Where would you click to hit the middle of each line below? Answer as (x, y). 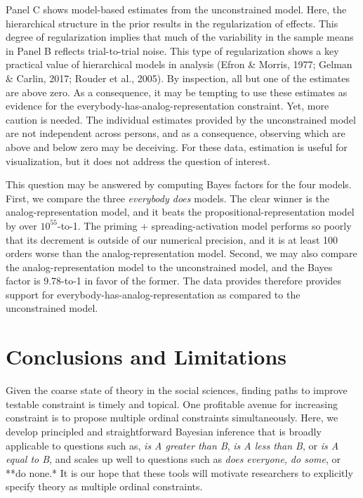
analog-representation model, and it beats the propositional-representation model (180, 212)
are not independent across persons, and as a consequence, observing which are (176, 133)
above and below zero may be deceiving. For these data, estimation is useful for (177, 146)
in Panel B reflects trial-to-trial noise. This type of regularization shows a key (172, 50)
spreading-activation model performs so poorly (251, 225)
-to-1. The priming (98, 225)
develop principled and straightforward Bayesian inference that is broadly (164, 431)
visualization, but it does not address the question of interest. (138, 160)
